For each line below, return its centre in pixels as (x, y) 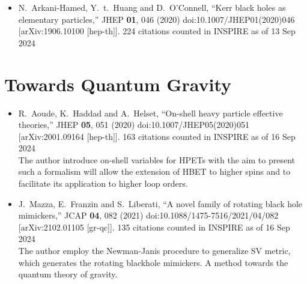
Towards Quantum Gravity (118, 84)
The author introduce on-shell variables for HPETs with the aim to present (157, 159)
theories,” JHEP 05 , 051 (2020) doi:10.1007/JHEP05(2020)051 (134, 125)
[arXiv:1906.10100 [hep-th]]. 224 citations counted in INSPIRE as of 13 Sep (157, 31)
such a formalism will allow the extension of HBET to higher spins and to (154, 171)
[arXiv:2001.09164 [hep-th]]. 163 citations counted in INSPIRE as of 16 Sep (157, 136)
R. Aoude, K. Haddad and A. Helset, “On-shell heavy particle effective (150, 113)
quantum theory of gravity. (68, 274)
